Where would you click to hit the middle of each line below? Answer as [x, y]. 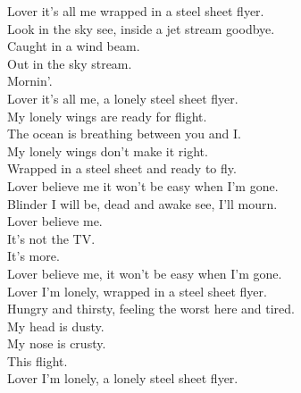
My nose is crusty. [57, 343]
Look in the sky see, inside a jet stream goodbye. [141, 28]
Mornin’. [30, 81]
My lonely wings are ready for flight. [107, 116]
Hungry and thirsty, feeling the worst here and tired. [151, 309]
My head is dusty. [56, 326]
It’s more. [33, 256]
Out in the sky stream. [70, 63]
